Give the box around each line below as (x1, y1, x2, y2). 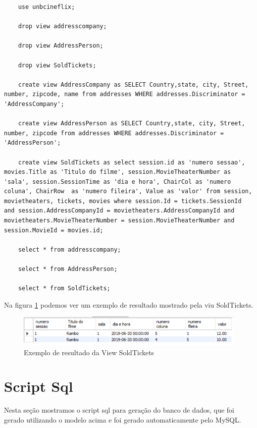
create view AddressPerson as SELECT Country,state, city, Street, (18, 120, 245, 127)
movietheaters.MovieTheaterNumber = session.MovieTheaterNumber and (4, 217, 235, 224)
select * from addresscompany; (18, 246, 121, 253)
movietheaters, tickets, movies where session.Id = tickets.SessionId (4, 197, 242, 205)
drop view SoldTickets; (18, 61, 97, 69)
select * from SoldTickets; (18, 285, 110, 292)
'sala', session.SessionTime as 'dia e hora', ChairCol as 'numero (4, 178, 231, 185)
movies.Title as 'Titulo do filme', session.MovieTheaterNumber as (4, 168, 231, 176)
